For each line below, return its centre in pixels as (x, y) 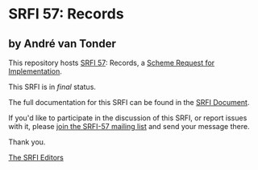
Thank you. (27, 142)
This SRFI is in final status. (52, 87)
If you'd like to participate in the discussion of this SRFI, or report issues (128, 118)
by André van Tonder (62, 44)
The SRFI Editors (36, 158)
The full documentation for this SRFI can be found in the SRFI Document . (129, 102)
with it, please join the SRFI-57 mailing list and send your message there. (129, 126)
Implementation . (35, 71)
